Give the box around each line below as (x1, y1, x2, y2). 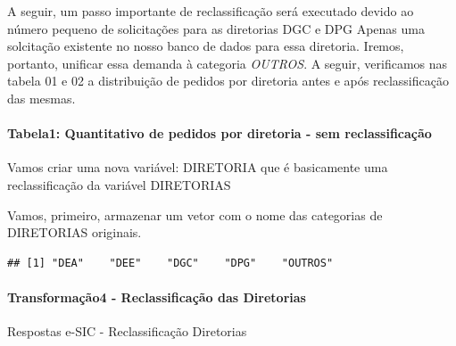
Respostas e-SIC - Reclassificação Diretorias (7, 322, 247, 341)
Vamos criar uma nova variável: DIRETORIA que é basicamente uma (7, 158, 388, 177)
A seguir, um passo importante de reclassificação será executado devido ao (7, 2, 414, 20)
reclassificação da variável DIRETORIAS (7, 175, 231, 194)
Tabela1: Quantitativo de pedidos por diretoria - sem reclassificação (7, 124, 432, 143)
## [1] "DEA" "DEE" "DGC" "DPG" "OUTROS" (7, 256, 334, 269)
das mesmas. (7, 88, 76, 107)
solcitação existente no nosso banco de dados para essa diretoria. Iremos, (7, 37, 404, 55)
